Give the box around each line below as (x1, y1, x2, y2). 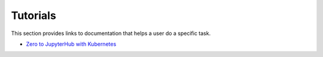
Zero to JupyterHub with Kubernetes (26, 40, 117, 47)
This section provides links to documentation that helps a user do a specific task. (11, 30, 211, 37)
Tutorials (11, 9, 56, 22)
